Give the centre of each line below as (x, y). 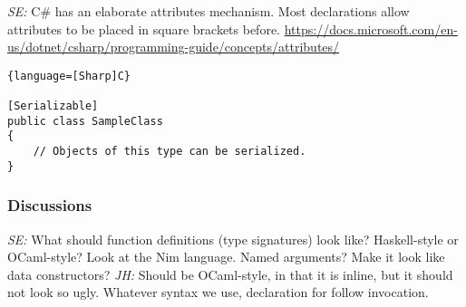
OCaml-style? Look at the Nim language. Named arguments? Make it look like (226, 257)
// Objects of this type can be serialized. (170, 152)
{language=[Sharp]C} (69, 76)
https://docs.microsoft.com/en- (371, 29)
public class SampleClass (85, 121)
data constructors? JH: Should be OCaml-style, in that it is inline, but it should (230, 274)
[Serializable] (53, 106)
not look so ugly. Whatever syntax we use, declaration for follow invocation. (218, 292)
